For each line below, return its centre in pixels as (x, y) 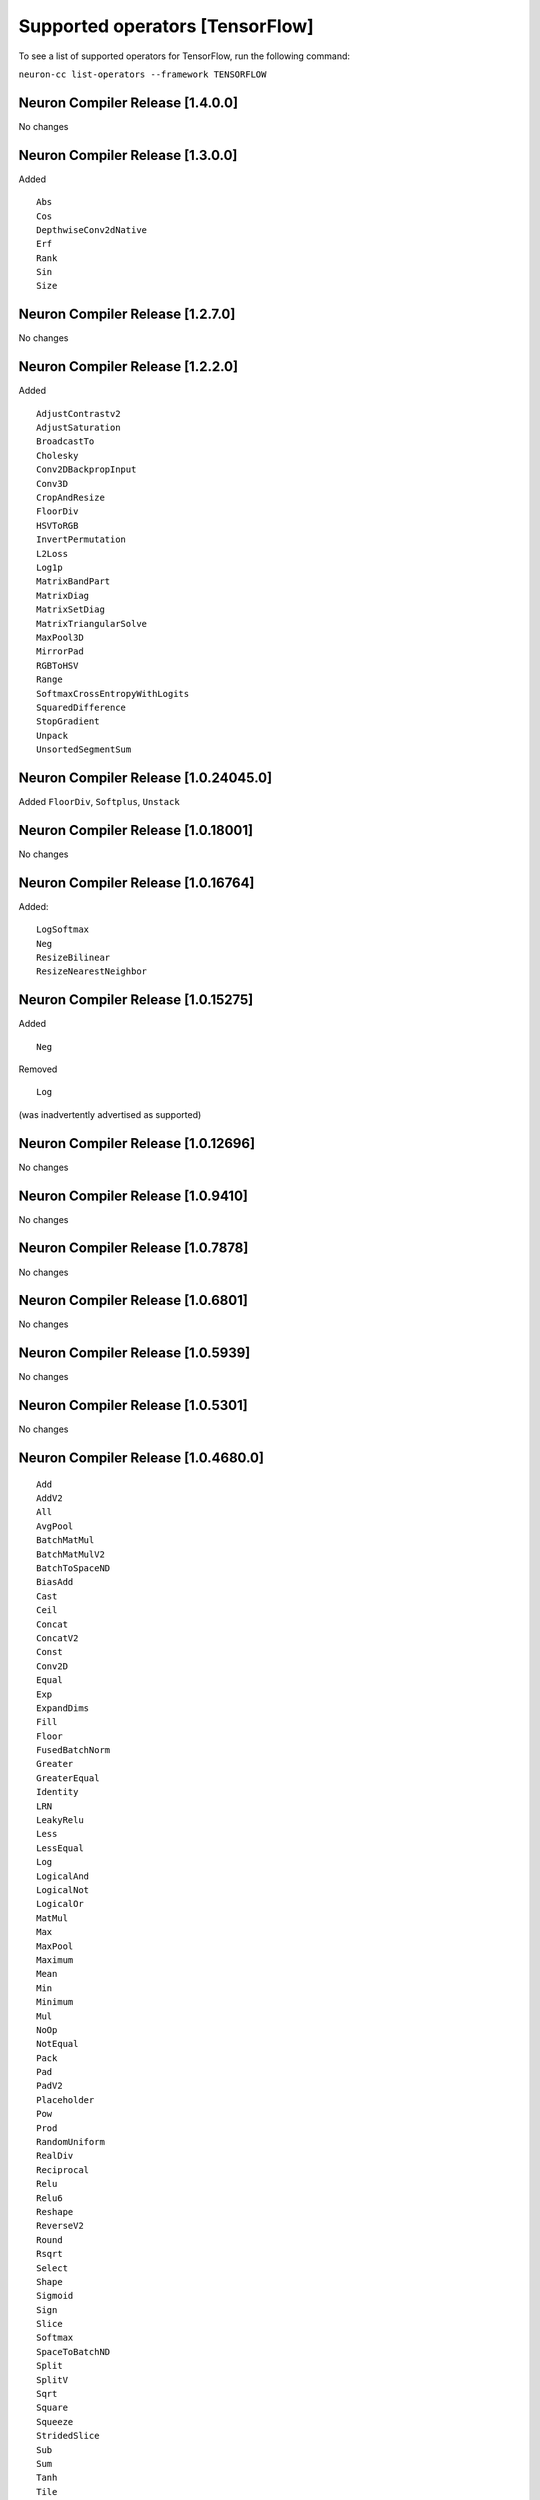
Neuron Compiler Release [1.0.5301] (133, 1405)
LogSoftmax (63, 929)
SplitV (52, 2379)
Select (52, 2268)
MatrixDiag (63, 595)
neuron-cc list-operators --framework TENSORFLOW (142, 74)
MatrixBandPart (73, 581)
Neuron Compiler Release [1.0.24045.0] (145, 777)
